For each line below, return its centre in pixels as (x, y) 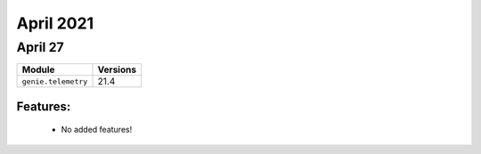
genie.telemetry (55, 81)
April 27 (40, 47)
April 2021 (55, 23)
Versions (117, 69)
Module (38, 69)
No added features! (97, 130)
